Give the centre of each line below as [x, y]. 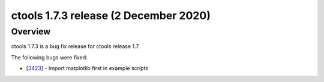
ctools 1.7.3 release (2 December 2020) [111, 15]
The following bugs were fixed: [49, 57]
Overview [31, 31]
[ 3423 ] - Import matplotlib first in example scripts [87, 68]
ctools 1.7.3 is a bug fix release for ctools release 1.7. [76, 46]
